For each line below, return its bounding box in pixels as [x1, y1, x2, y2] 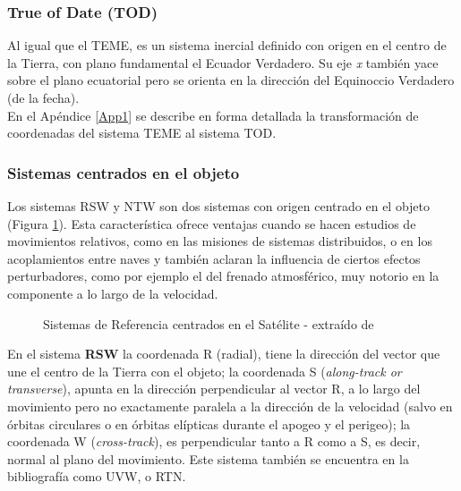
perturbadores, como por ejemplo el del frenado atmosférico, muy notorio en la [7, 267, 440, 285]
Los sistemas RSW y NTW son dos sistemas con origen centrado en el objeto [7, 197, 431, 215]
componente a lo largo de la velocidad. [7, 284, 218, 302]
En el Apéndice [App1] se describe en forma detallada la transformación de [7, 106, 419, 124]
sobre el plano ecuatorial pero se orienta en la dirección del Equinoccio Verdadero [7, 71, 455, 89]
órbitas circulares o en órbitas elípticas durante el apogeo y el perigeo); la [7, 414, 411, 433]
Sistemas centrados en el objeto [7, 161, 240, 183]
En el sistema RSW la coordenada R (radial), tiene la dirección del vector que [7, 344, 440, 363]
